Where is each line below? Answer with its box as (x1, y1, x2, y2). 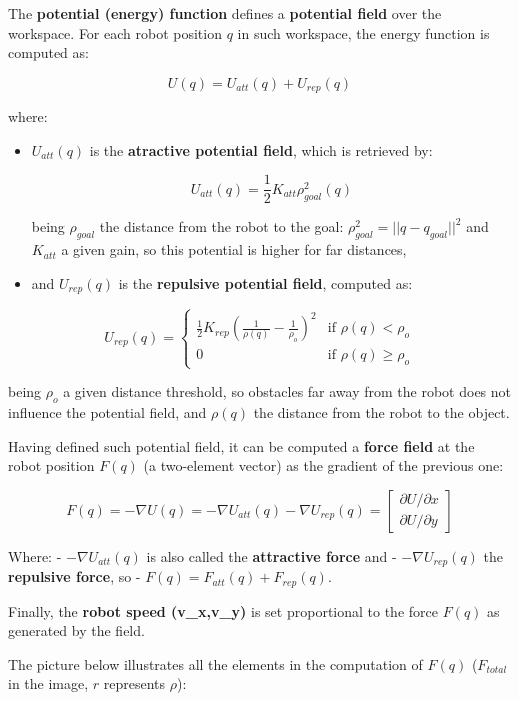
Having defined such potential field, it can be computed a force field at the (8, 435, 475, 456)
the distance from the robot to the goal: (99, 216, 344, 237)
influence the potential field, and (8, 402, 207, 422)
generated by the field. (8, 620, 145, 641)
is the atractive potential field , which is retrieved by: (89, 139, 433, 160)
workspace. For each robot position (8, 22, 222, 43)
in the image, (8, 673, 89, 694)
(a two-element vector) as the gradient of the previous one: (143, 455, 504, 476)
